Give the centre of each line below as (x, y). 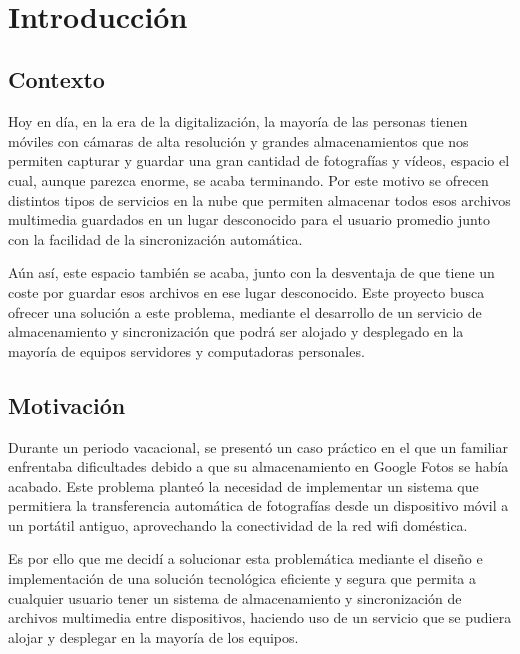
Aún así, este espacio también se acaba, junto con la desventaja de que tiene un (251, 272)
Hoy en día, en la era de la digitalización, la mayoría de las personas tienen (238, 121)
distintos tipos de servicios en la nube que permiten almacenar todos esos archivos (259, 199)
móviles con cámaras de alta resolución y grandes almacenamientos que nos (238, 140)
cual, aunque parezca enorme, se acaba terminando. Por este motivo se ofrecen (248, 179)
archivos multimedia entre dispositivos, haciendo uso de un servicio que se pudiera (260, 617)
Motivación (67, 404)
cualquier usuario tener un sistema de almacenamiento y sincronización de (235, 597)
